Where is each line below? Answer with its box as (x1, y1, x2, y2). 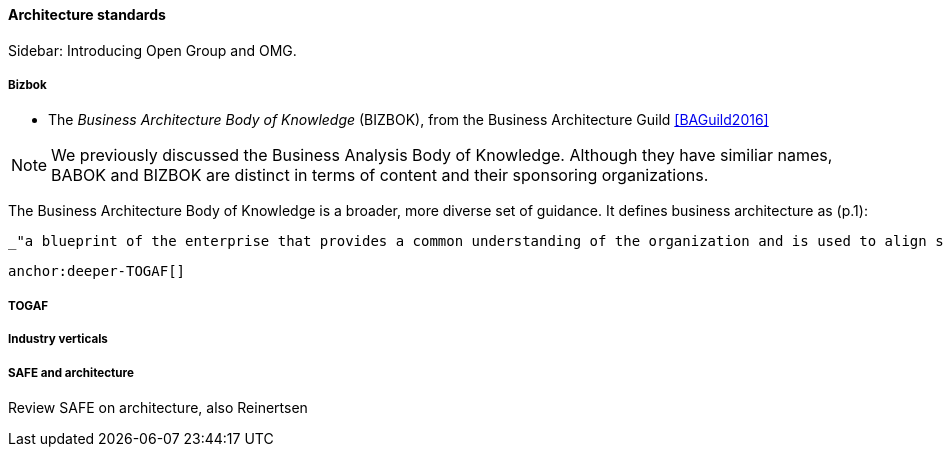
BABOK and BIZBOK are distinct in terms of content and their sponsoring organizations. (51, 165, 709, 186)
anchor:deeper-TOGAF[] (8, 263, 186, 280)
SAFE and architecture (8, 365, 134, 380)
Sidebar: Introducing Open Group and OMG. (8, 41, 297, 59)
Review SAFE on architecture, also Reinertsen (8, 398, 308, 416)
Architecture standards (8, 6, 166, 23)
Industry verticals (8, 332, 108, 347)
